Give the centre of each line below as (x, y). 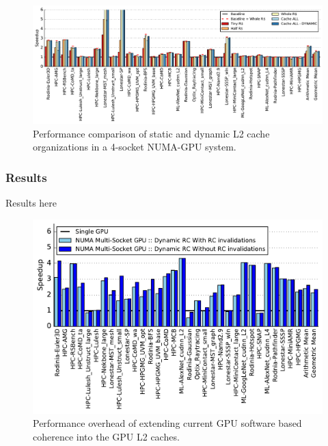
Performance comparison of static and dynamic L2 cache (151, 133)
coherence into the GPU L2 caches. (106, 436)
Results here (31, 203)
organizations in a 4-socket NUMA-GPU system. (135, 147)
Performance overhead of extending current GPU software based (167, 423)
